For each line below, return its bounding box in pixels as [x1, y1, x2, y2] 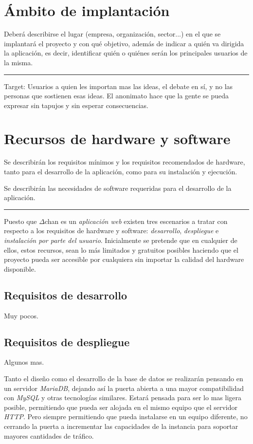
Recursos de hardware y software [4, 129, 231, 148]
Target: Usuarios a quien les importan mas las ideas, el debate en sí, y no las [4, 81, 233, 91]
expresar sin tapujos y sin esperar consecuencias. [4, 100, 149, 110]
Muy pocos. [4, 310, 38, 320]
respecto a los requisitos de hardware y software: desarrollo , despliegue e [4, 225, 219, 236]
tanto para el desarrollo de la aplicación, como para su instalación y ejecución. [4, 166, 237, 176]
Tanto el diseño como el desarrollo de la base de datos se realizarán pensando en [4, 373, 243, 383]
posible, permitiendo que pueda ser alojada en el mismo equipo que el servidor [4, 402, 237, 412]
